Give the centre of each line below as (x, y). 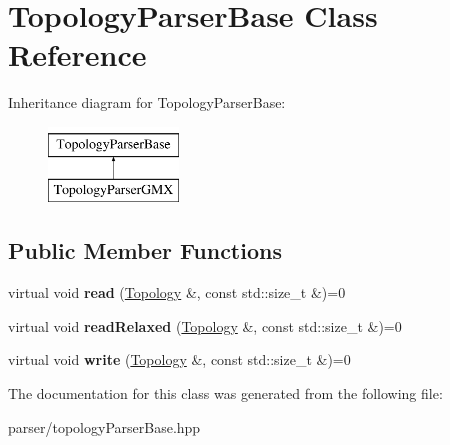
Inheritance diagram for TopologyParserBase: (147, 102)
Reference (77, 54)
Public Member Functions (145, 250)
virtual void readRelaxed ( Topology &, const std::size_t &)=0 (205, 325)
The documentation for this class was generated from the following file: (225, 393)
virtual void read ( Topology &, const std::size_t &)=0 (177, 292)
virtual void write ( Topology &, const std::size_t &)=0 (179, 359)
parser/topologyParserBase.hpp (104, 426)
